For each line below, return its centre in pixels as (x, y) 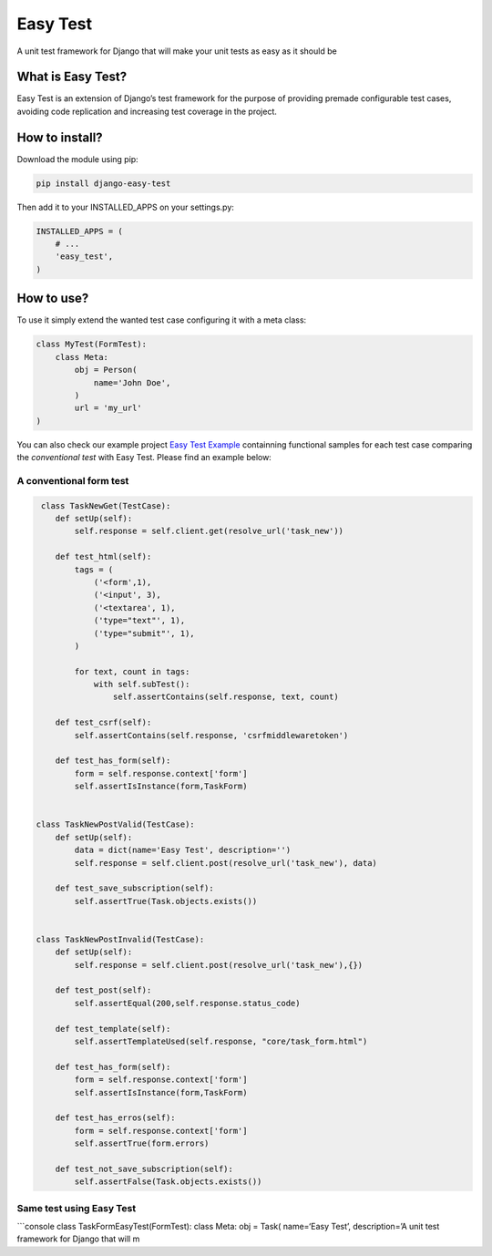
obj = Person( (106, 370)
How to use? (53, 299)
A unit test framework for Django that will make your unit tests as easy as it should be (177, 51)
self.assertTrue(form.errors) (142, 1143)
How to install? (60, 137)
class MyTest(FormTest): (92, 345)
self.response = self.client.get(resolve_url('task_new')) (209, 531)
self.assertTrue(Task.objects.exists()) (166, 901)
